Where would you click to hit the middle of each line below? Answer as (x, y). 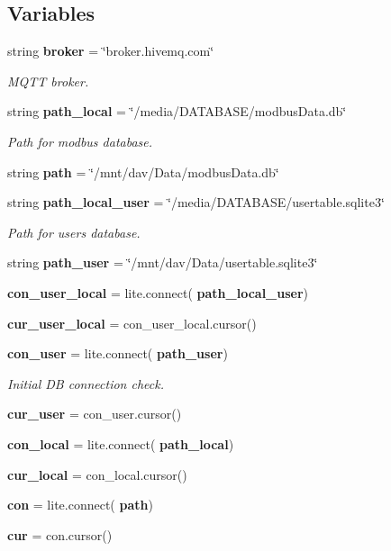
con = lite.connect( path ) (80, 505)
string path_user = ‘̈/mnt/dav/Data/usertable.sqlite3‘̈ (163, 262)
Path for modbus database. (80, 141)
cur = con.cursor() (60, 534)
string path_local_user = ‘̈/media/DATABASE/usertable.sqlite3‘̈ (196, 202)
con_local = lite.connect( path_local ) (121, 443)
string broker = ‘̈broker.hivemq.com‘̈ (111, 51)
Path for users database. (74, 232)
